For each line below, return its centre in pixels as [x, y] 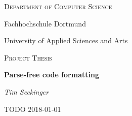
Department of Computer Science [58, 6]
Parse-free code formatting [52, 75]
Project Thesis [28, 57]
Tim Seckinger [27, 91]
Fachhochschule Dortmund [45, 23]
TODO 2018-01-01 [33, 109]
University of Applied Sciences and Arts [66, 40]
